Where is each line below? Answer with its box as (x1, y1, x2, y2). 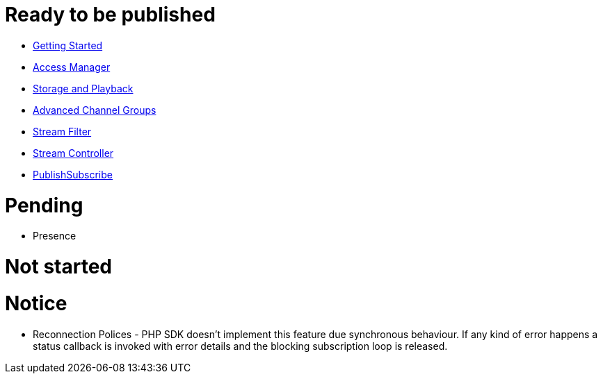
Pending (5, 193, 83, 217)
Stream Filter (33, 125, 92, 137)
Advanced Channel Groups (33, 103, 156, 116)
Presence (33, 230, 77, 242)
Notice (5, 291, 67, 315)
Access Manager (33, 60, 111, 73)
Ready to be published (5, 3, 216, 26)
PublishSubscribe (33, 168, 113, 180)
